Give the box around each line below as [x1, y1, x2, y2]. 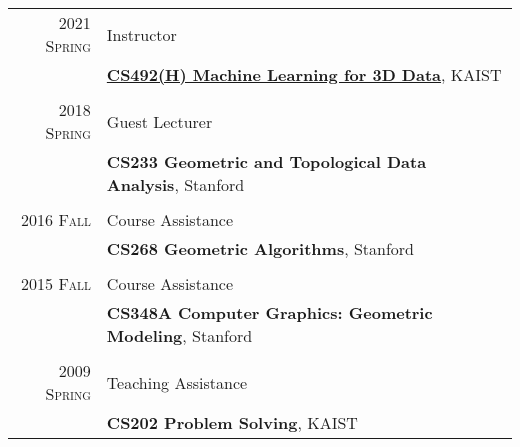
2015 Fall [21, 272, 91, 295]
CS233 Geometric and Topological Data [106, 150, 427, 173]
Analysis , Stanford [106, 173, 245, 196]
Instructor [106, 22, 177, 46]
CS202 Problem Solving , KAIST [106, 411, 358, 434]
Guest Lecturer [106, 109, 213, 133]
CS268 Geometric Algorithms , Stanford [106, 237, 415, 260]
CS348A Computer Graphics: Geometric [106, 301, 433, 324]
